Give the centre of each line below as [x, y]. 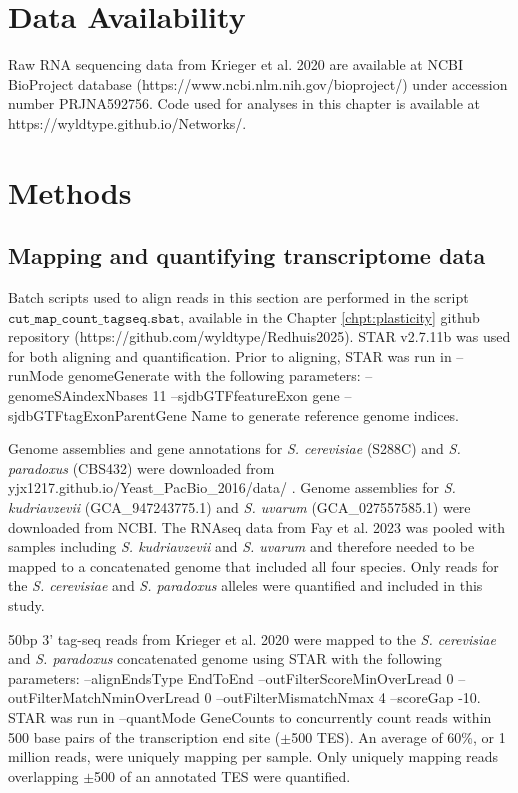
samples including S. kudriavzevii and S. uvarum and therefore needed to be [241, 546]
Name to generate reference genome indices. [325, 414]
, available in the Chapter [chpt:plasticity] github [330, 316]
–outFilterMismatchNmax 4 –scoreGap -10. [348, 697]
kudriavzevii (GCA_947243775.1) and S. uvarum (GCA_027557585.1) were [239, 507]
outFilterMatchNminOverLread [104, 697]
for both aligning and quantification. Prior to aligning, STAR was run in [230, 355]
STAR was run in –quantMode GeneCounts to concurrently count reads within [250, 716]
